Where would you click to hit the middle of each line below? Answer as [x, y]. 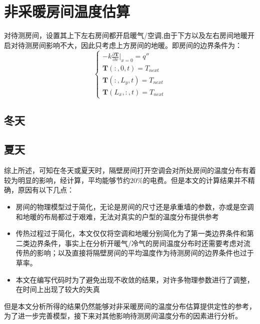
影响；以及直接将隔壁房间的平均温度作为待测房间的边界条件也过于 [145, 253]
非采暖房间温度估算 [67, 11]
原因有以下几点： [46, 190]
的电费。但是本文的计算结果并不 [195, 180]
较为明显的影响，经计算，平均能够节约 [67, 180]
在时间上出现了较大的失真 [58, 289]
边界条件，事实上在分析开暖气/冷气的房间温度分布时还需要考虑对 [136, 243]
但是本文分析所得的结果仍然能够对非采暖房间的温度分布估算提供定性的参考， [130, 306]
